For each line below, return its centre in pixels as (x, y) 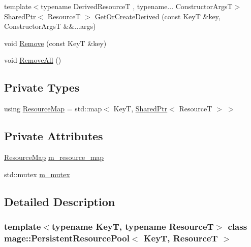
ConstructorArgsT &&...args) (50, 26)
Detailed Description (60, 201)
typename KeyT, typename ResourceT (133, 226)
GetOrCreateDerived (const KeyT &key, (158, 16)
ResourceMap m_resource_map (54, 157)
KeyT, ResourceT (181, 238)
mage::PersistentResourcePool (67, 238)
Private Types (42, 87)
